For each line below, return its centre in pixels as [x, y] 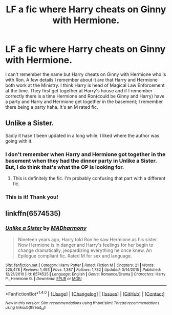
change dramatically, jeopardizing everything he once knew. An [85, 250]
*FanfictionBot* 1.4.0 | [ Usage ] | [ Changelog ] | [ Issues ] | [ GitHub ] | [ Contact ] [85, 293]
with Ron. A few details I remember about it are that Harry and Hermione [81, 80]
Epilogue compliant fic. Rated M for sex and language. [75, 255]
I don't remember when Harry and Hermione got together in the [85, 154]
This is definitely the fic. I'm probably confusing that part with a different [89, 179]
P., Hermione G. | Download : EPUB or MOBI [44, 279]
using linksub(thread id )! [26, 308]
